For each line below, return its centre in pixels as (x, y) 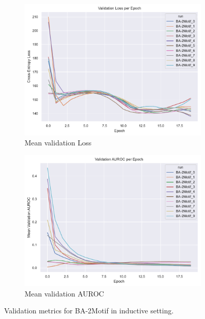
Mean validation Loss (58, 143)
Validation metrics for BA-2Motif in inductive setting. (89, 311)
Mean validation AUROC (64, 293)
